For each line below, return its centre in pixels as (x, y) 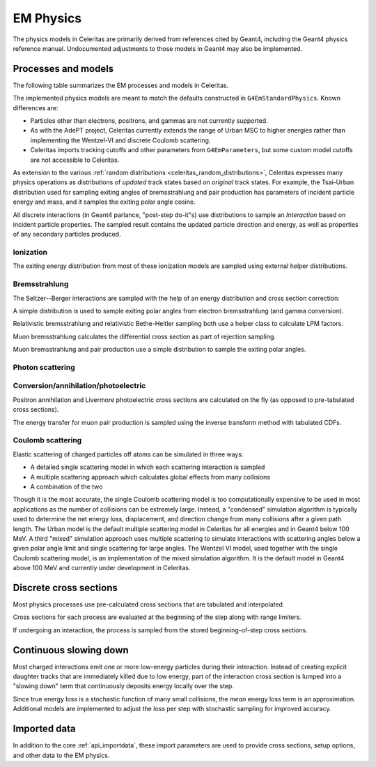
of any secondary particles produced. (67, 234)
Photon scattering (44, 367)
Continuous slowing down (71, 650)
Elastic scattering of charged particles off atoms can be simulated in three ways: (128, 454)
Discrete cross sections (65, 587)
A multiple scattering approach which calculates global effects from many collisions (150, 477)
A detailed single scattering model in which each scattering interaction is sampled (148, 467)
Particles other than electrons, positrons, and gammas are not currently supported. (149, 121)
